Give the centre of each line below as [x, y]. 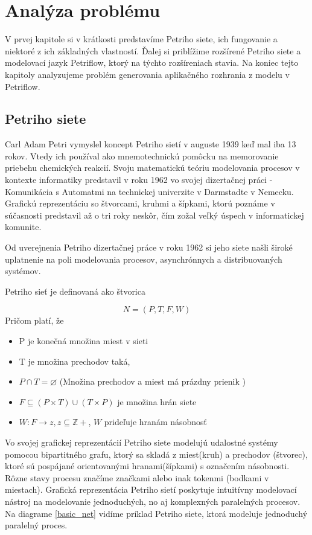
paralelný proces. [36, 525]
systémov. [23, 271]
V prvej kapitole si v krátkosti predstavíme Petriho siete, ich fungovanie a [141, 39]
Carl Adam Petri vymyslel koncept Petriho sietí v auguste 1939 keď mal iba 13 [151, 144]
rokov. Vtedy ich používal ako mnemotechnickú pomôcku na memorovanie [142, 155]
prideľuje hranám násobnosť [156, 422]
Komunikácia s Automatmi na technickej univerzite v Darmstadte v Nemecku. [149, 191]
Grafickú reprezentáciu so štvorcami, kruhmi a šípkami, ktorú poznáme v [140, 203]
